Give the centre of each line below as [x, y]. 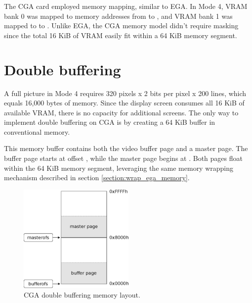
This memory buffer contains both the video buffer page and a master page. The [126, 148]
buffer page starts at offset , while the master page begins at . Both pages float [123, 158]
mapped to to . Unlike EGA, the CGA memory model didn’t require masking [121, 25]
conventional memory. [37, 131]
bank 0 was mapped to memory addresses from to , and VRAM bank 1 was [118, 16]
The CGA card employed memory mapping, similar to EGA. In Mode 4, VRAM [126, 6]
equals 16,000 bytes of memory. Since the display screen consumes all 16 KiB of [124, 103]
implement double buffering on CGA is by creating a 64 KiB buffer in [110, 122]
